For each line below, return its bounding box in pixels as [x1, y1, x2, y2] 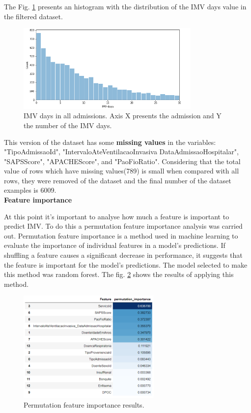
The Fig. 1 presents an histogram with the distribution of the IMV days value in [4, 1, 247, 11]
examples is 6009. [4, 185, 56, 195]
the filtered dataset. [4, 11, 63, 21]
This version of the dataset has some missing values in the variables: [4, 137, 216, 147]
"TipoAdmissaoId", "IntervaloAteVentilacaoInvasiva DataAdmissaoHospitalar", [4, 146, 239, 157]
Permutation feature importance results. [24, 400, 144, 410]
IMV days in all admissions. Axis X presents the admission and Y [24, 110, 222, 121]
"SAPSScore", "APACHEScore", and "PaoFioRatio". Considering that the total [4, 156, 241, 166]
